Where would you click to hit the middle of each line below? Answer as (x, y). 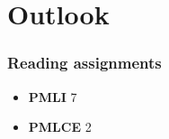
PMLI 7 (53, 96)
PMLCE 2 (60, 127)
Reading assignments (84, 63)
